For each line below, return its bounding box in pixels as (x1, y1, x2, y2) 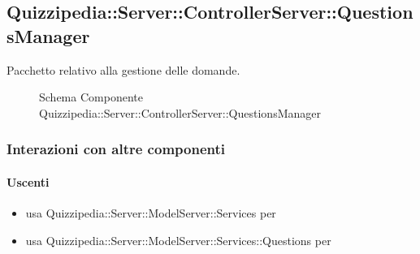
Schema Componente (39, 88, 143, 105)
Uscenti (6, 173, 50, 190)
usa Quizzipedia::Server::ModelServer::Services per (25, 204, 276, 222)
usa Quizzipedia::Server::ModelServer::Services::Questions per (25, 231, 331, 248)
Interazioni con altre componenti (6, 139, 225, 159)
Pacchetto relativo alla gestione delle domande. (6, 61, 240, 78)
